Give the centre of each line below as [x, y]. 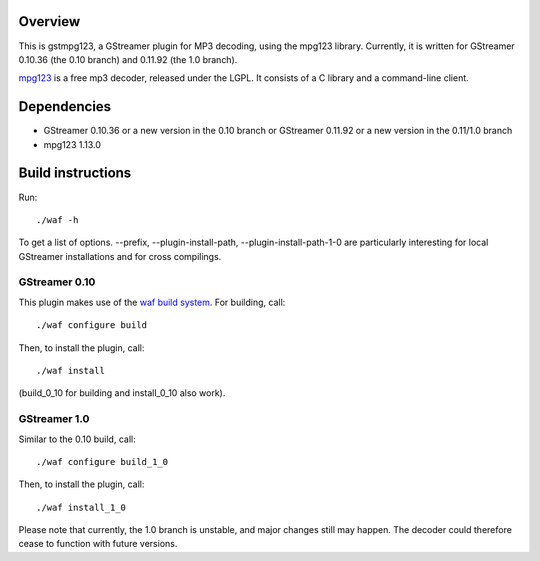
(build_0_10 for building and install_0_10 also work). [122, 393]
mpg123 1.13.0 [72, 144]
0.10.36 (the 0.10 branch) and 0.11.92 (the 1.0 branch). [128, 59]
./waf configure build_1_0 [102, 461]
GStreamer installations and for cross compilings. [120, 256]
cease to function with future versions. [98, 544]
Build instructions [75, 173]
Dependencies [65, 106]
